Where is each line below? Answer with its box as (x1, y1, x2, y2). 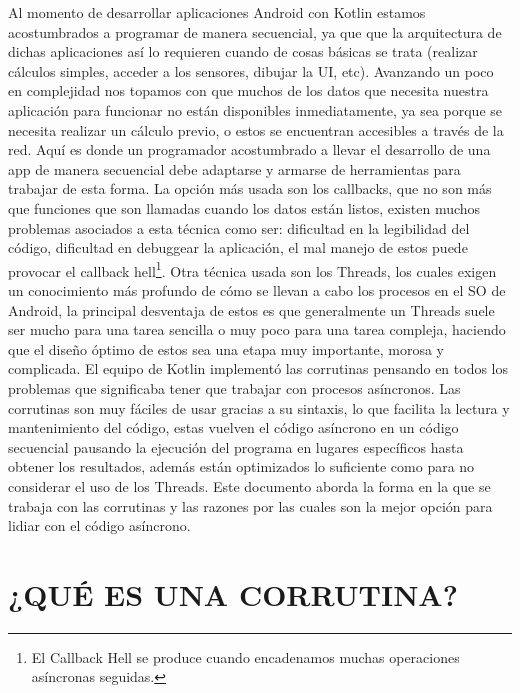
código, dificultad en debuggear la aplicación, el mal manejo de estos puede (8, 237, 468, 258)
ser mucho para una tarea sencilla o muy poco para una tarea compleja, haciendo (8, 319, 506, 340)
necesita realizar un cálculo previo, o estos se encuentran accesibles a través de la (8, 119, 504, 140)
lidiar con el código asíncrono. (8, 515, 191, 536)
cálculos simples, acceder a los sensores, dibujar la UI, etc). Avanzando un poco (8, 60, 494, 81)
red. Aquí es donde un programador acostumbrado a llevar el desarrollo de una (8, 139, 491, 160)
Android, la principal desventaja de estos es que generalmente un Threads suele (8, 299, 495, 320)
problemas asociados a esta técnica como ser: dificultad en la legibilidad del (8, 217, 470, 238)
